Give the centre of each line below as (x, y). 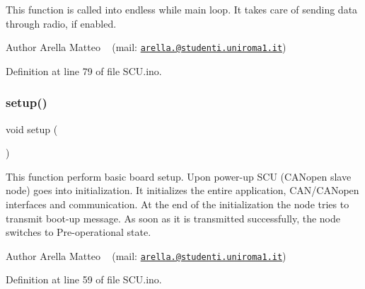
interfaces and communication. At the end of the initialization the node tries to (178, 204)
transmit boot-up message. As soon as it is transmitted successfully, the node (173, 218)
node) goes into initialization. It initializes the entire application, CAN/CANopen (182, 190)
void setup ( (32, 129)
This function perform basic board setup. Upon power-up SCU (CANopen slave (179, 176)
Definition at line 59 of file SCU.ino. (84, 279)
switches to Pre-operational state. (79, 232)
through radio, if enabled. (61, 23)
